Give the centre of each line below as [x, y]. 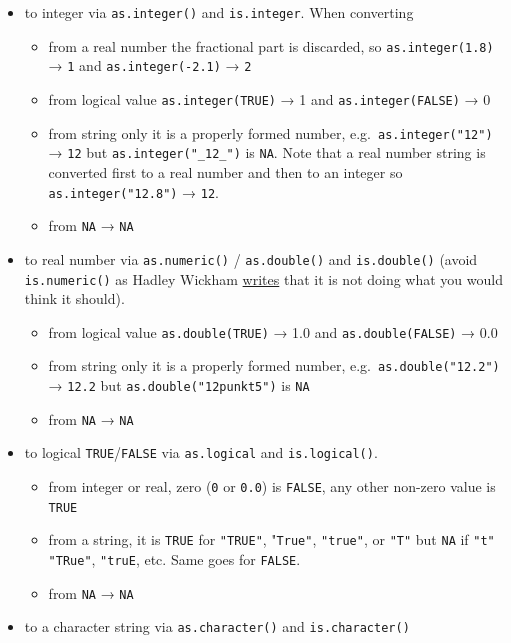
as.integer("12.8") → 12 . [134, 191]
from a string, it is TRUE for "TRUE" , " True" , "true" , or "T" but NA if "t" [271, 539]
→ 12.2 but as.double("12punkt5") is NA [179, 385]
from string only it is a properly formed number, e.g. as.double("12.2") [274, 365]
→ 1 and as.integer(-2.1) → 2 [150, 65]
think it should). [74, 298]
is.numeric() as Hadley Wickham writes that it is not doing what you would [263, 278]
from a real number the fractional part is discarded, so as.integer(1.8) [271, 45]
